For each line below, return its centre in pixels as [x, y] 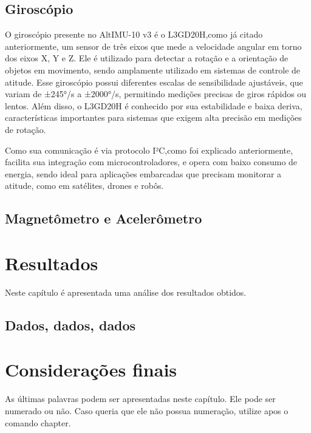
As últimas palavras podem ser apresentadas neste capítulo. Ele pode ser [140, 399]
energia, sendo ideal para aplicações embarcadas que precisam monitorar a [143, 173]
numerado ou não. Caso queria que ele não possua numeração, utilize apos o [147, 410]
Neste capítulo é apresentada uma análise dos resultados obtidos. [126, 292]
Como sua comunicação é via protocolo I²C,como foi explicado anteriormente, [149, 150]
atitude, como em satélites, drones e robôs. [84, 186]
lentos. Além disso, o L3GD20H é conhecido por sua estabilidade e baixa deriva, [154, 105]
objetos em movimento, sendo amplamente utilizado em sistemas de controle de [153, 70]
